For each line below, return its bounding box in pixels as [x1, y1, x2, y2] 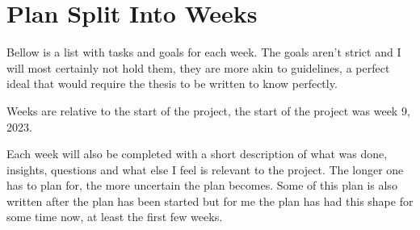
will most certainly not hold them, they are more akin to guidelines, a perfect [6, 59, 390, 76]
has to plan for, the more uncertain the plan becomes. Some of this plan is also [6, 177, 397, 194]
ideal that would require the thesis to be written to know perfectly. [6, 75, 338, 92]
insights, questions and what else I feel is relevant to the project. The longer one [6, 161, 404, 178]
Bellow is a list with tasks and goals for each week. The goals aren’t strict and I [6, 44, 401, 61]
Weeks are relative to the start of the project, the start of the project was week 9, [6, 102, 410, 119]
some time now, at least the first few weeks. [6, 208, 223, 225]
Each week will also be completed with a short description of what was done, [6, 145, 388, 162]
